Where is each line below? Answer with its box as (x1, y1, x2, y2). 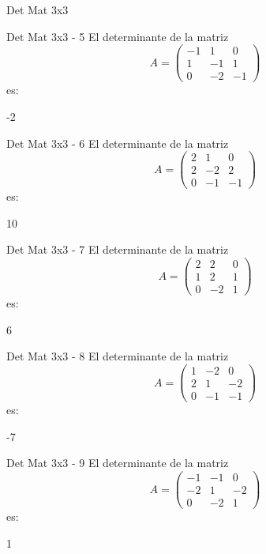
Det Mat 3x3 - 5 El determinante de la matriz (6, 28, 229, 44)
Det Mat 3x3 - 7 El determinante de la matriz (6, 241, 229, 258)
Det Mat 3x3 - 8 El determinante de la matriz (6, 348, 229, 364)
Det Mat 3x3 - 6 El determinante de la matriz (6, 134, 229, 151)
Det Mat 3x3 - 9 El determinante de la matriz (6, 454, 229, 471)
